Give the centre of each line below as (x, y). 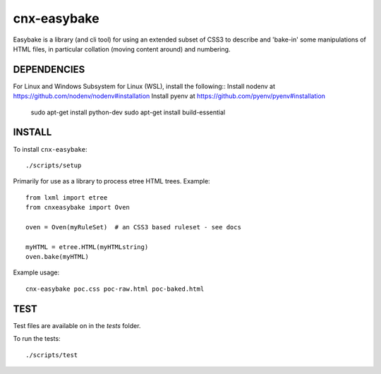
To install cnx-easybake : (50, 149)
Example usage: (36, 272)
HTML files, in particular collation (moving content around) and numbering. (122, 49)
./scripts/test (52, 355)
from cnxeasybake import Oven (78, 207)
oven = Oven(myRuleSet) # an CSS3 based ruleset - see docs (133, 227)
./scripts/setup (54, 165)
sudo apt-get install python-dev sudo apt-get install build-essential (128, 112)
